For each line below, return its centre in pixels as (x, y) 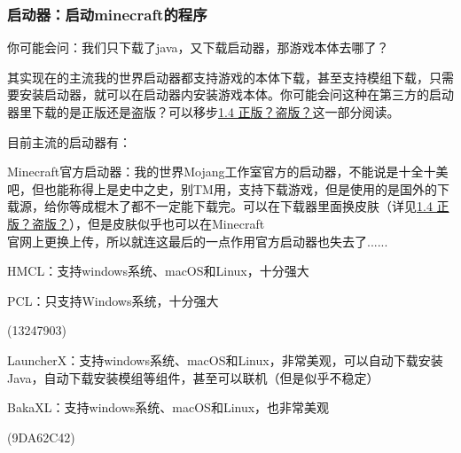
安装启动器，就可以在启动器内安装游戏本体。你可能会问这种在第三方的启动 (236, 94)
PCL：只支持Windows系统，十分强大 (113, 300)
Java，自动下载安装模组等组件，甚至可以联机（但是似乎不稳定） (193, 377)
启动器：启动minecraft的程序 (107, 14)
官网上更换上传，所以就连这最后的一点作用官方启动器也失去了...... (198, 241)
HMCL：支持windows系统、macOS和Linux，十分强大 (158, 271)
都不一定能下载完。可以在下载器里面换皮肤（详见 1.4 (281, 206)
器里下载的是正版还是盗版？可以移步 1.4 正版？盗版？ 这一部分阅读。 (203, 112)
